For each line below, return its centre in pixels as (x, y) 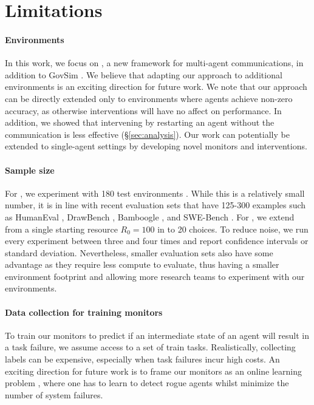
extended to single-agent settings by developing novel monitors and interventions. (156, 146)
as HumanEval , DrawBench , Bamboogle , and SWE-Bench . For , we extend (150, 216)
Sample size (30, 170)
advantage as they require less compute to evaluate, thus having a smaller (142, 264)
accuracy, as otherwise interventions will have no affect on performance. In (143, 110)
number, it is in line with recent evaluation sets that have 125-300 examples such (155, 205)
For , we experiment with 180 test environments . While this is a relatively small (155, 193)
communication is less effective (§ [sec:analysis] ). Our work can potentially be (147, 134)
